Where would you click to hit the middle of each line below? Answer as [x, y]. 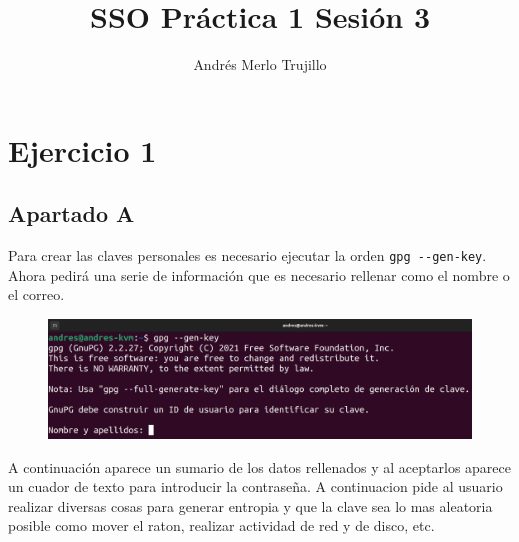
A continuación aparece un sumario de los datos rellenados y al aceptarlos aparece [259, 466]
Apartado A [71, 213]
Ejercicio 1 [82, 149]
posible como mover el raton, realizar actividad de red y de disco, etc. [221, 525]
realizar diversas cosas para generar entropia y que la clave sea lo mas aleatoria [250, 505]
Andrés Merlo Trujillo [260, 64]
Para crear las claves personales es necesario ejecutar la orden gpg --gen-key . [247, 255]
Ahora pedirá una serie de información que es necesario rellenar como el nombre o [259, 274]
